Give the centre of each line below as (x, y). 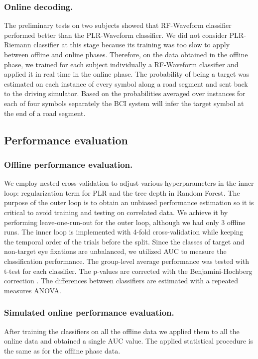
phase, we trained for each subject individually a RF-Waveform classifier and (121, 64)
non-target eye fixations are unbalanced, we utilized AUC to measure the (115, 251)
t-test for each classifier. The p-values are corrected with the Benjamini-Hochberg (128, 271)
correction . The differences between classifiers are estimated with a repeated (121, 281)
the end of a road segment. (45, 113)
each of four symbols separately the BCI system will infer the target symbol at (124, 103)
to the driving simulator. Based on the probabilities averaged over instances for (125, 93)
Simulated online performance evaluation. (89, 312)
